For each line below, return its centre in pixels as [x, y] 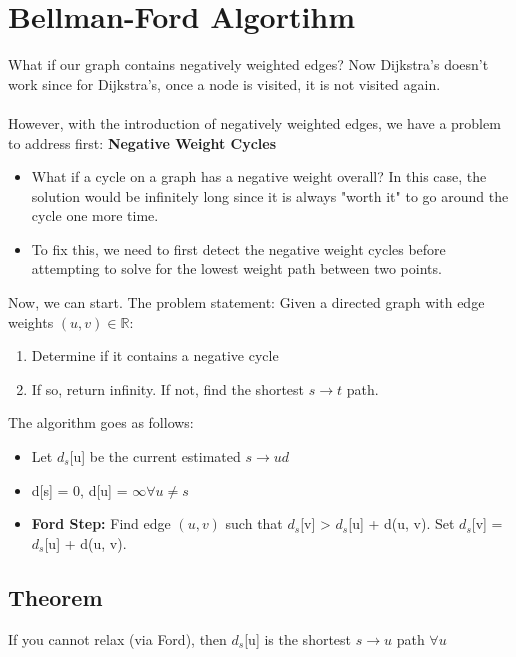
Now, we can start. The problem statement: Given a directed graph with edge [246, 302]
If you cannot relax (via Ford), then [117, 638]
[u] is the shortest [298, 638]
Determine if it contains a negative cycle [155, 355]
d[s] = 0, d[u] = [79, 489]
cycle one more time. [95, 215]
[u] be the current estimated [155, 456]
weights [31, 321]
